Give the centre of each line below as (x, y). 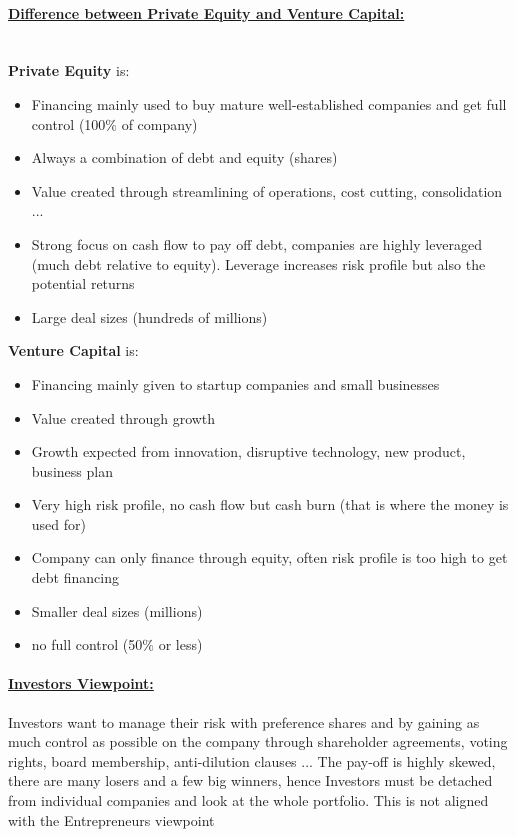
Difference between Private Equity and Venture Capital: (206, 12)
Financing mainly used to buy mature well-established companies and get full (269, 103)
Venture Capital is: (73, 350)
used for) (58, 523)
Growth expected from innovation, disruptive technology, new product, (248, 451)
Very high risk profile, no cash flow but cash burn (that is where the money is (270, 504)
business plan (72, 470)
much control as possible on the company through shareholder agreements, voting (258, 741)
